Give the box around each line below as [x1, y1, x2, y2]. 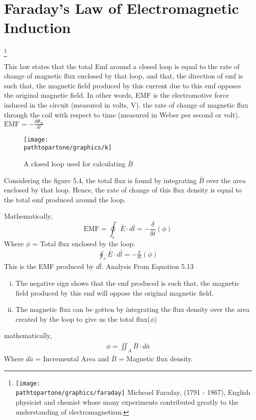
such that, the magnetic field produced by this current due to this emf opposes [4, 80, 241, 90]
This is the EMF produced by [4, 261, 94, 271]
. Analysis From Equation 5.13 [101, 261, 194, 271]
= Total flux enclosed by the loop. [32, 238, 135, 248]
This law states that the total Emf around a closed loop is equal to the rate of [4, 61, 240, 71]
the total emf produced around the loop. [4, 194, 126, 204]
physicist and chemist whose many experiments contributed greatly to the [15, 396, 239, 407]
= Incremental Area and [35, 353, 109, 364]
